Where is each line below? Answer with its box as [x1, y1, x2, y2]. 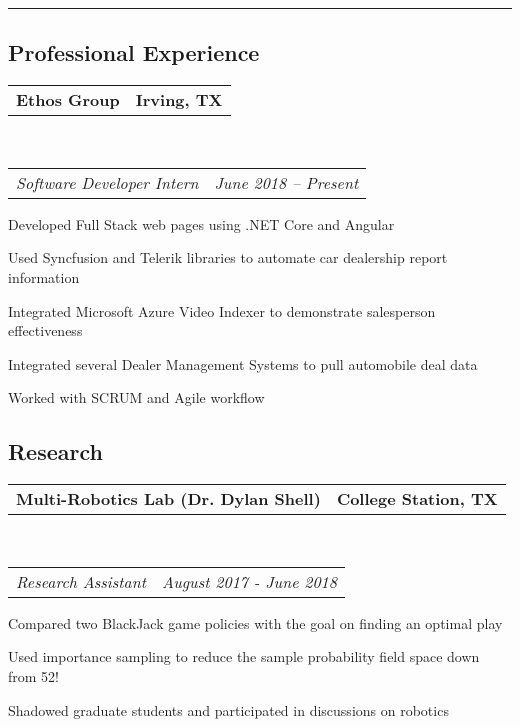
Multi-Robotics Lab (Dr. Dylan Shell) [16, 487, 321, 511]
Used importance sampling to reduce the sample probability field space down [8, 646, 480, 667]
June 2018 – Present [214, 170, 359, 194]
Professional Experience [8, 37, 260, 68]
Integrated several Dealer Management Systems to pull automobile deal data [8, 353, 478, 374]
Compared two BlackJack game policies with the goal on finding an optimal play [8, 612, 503, 633]
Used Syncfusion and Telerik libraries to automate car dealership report [8, 247, 448, 268]
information [8, 266, 80, 287]
